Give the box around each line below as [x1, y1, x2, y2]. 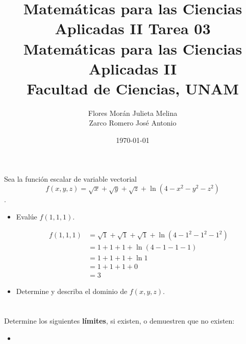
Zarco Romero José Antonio [89, 117, 177, 128]
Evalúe [16, 211, 37, 222]
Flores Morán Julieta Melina [88, 107, 178, 118]
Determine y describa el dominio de [16, 285, 128, 296]
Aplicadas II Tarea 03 [55, 18, 211, 39]
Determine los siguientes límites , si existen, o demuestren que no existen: [4, 315, 235, 326]
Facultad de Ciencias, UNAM [27, 78, 239, 99]
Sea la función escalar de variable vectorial [4, 173, 137, 184]
